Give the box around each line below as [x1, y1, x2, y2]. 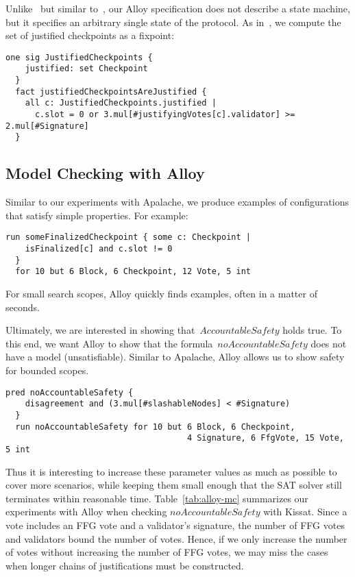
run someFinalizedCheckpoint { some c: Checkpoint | [5, 232, 251, 243]
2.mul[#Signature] [5, 121, 89, 131]
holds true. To [282, 323, 342, 337]
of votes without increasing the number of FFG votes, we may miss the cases [5, 545, 328, 559]
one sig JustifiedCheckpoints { [5, 52, 153, 62]
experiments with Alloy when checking [5, 504, 167, 519]
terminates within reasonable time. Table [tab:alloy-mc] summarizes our [5, 491, 308, 505]
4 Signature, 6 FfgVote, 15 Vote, [186, 433, 344, 443]
